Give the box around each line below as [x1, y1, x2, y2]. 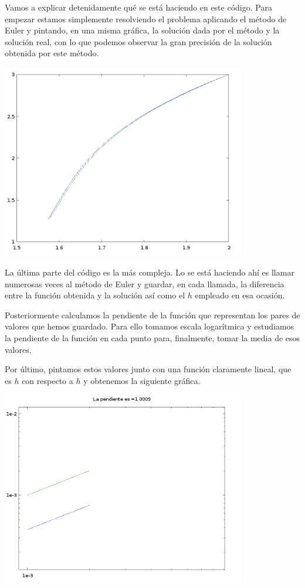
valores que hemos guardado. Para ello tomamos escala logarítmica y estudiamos [5, 320, 294, 332]
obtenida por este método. [5, 47, 99, 59]
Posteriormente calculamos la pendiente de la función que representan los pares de [5, 308, 300, 321]
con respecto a [22, 374, 73, 386]
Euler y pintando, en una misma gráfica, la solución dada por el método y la [5, 24, 280, 36]
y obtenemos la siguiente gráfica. [83, 374, 201, 386]
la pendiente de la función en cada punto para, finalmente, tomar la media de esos [5, 332, 300, 344]
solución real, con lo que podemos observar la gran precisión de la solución [5, 35, 272, 47]
